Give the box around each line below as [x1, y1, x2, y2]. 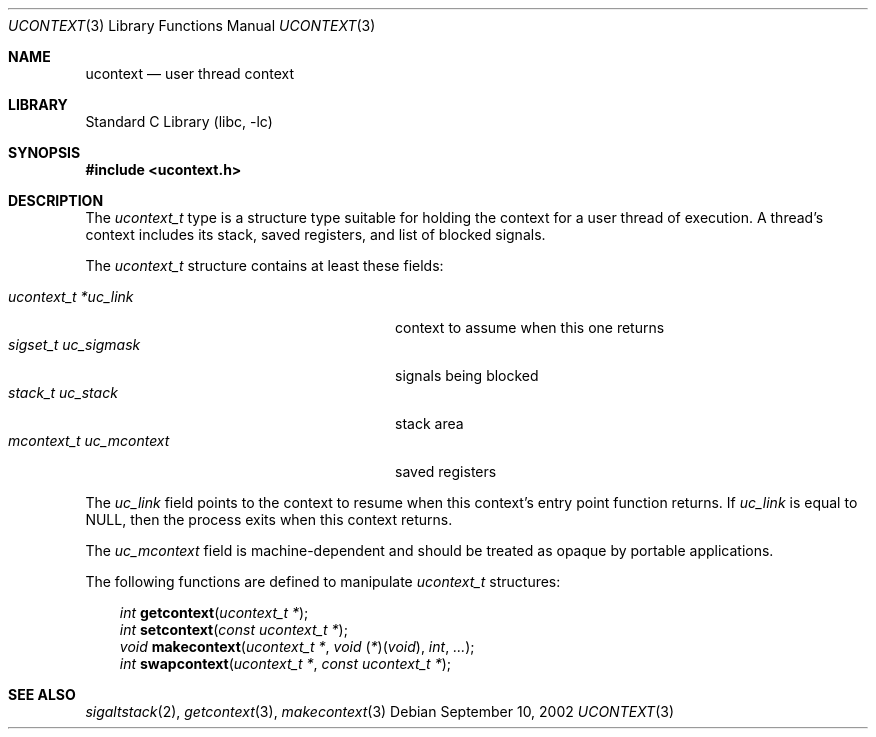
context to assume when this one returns [395, 319, 665, 336]
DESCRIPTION [8, 192, 104, 209]
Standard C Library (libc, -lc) [85, 113, 273, 130]
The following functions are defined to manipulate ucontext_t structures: [85, 573, 561, 590]
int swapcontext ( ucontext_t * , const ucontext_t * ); [119, 655, 451, 672]
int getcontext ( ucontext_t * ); [119, 604, 309, 621]
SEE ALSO [8, 686, 76, 703]
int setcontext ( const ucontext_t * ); [119, 621, 348, 638]
